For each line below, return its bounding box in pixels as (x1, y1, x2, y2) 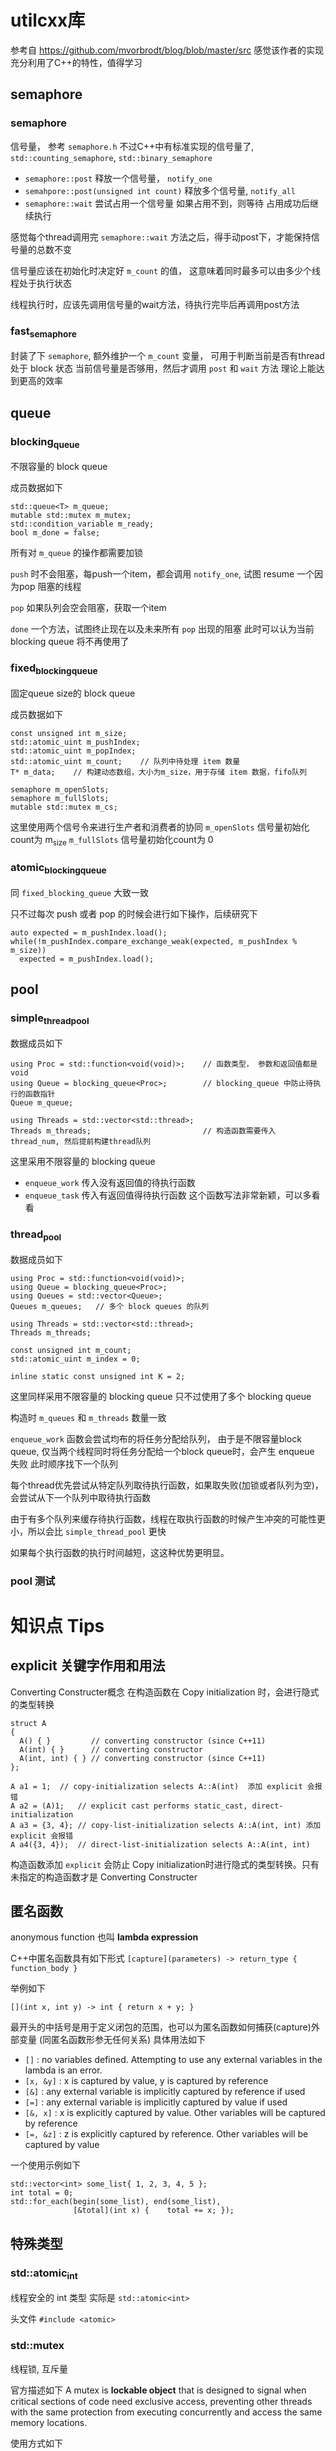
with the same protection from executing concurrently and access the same (10, 2406, 323, 2418)
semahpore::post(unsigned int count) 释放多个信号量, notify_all (24, 184, 296, 196)
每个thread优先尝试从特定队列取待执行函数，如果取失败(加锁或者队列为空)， (10, 1479, 324, 1491)
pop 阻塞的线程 (18, 581, 82, 593)
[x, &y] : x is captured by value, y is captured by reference (24, 2075, 269, 2087)
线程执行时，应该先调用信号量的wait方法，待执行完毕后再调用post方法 (10, 298, 300, 310)
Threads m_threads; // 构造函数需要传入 (10, 1126, 277, 1136)
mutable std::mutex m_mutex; (10, 511, 132, 521)
